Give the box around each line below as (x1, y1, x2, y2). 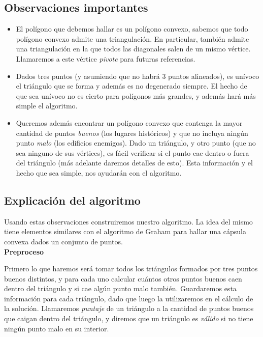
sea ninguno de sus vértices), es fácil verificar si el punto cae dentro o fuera (16, 147, 249, 158)
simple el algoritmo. (16, 100, 78, 111)
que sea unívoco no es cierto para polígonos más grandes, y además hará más (16, 90, 256, 101)
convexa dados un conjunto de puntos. (4, 236, 123, 246)
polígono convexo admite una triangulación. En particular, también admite (16, 33, 249, 44)
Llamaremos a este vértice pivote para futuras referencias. (16, 53, 195, 64)
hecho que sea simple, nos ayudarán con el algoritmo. (16, 167, 182, 178)
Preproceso (4, 246, 44, 257)
